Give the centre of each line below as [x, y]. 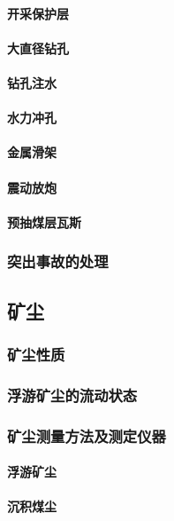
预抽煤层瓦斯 [44, 221]
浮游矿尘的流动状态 [72, 395]
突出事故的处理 [58, 261]
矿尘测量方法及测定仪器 [87, 435]
